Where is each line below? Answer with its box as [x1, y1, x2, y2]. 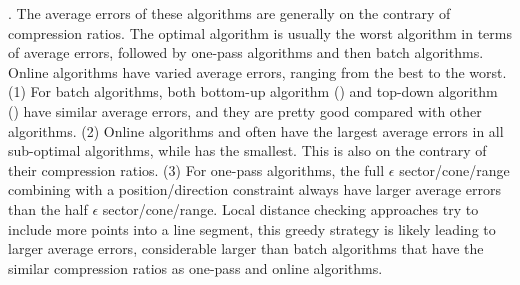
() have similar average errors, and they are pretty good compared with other [8, 100, 482, 121]
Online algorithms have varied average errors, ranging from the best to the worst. [8, 61, 507, 82]
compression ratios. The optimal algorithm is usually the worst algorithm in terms [8, 22, 512, 43]
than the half [8, 198, 88, 219]
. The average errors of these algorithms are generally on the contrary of [8, 3, 451, 23]
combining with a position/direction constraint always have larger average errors [8, 179, 501, 200]
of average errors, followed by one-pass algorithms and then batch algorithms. [8, 42, 484, 63]
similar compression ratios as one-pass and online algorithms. [8, 257, 383, 278]
